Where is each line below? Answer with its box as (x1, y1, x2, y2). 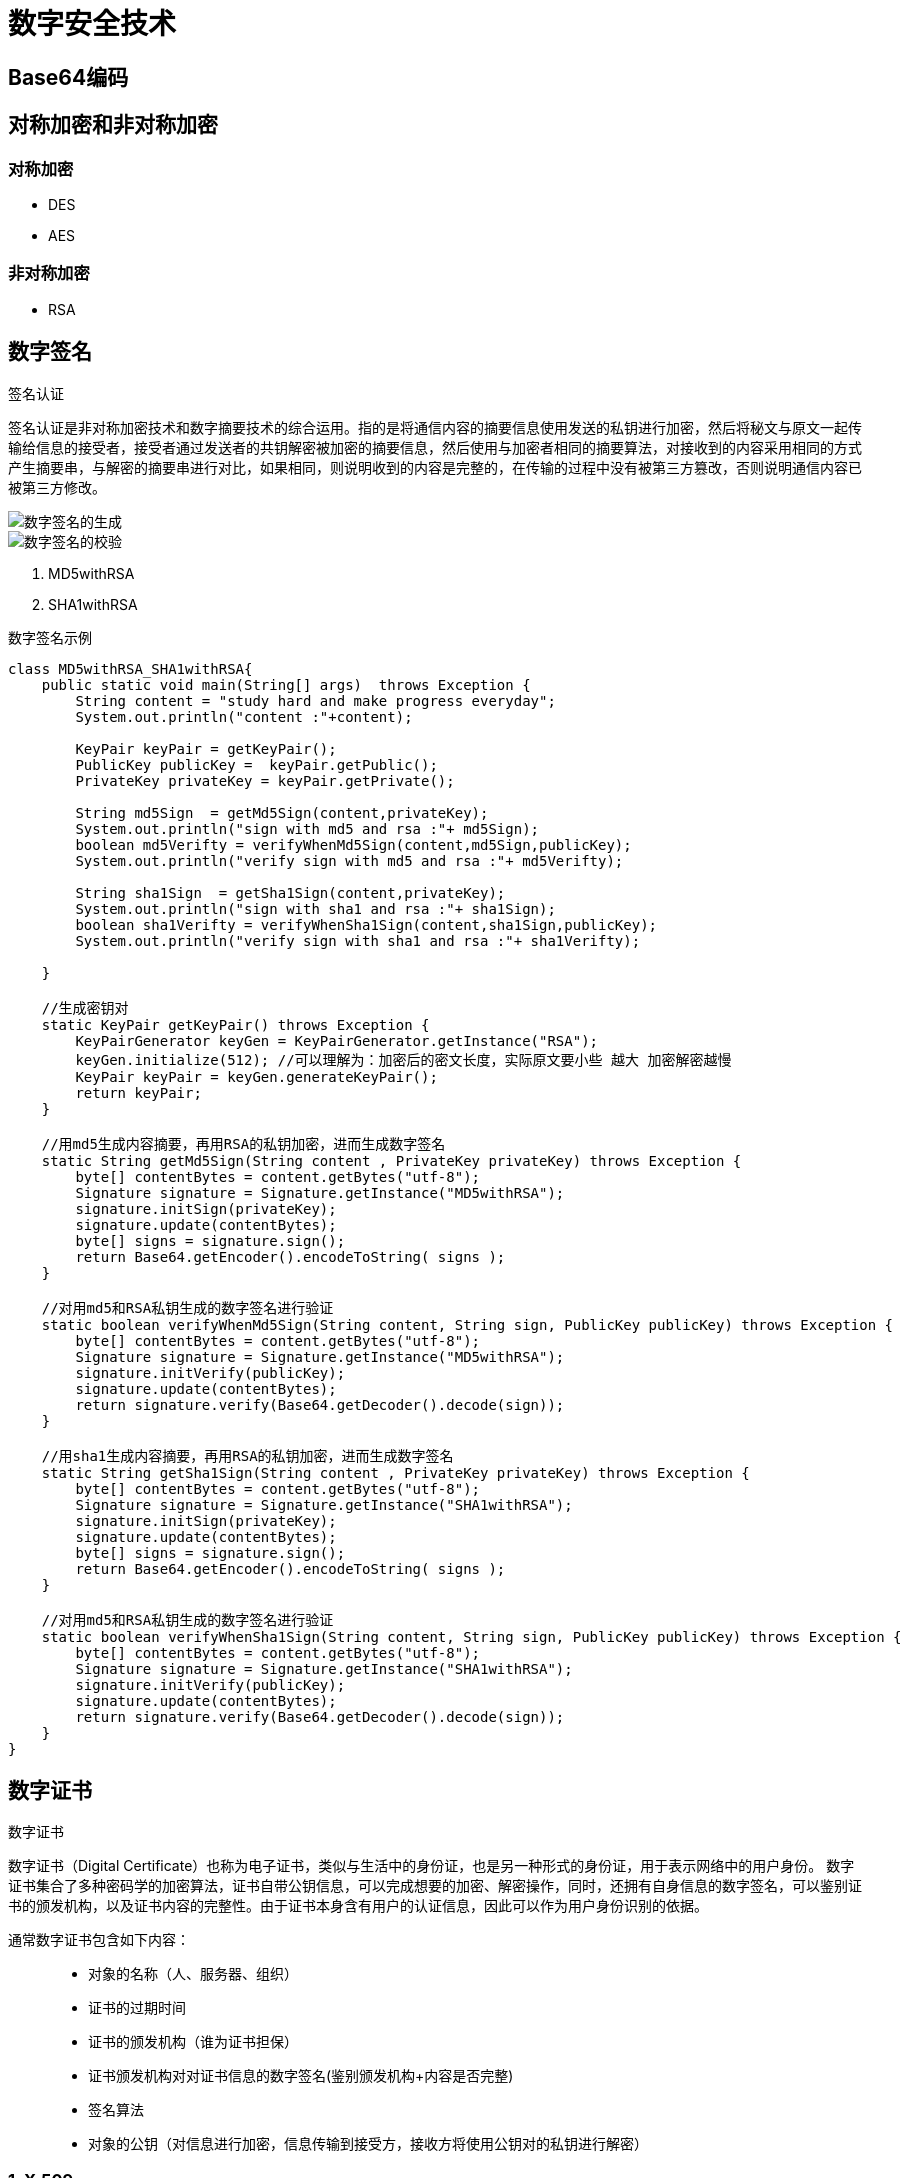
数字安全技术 (8, 7, 177, 41)
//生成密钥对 (41, 999, 129, 1016)
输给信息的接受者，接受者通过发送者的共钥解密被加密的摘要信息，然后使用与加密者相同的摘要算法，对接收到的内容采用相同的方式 (8, 438, 862, 456)
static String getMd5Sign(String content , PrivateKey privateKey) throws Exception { (41, 1152, 742, 1169)
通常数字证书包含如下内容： (8, 1931, 190, 1949)
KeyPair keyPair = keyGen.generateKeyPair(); (75, 1068, 438, 1085)
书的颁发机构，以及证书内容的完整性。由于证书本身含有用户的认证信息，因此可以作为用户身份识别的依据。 (8, 1897, 708, 1915)
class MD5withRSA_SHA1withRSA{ (8, 660, 253, 677)
